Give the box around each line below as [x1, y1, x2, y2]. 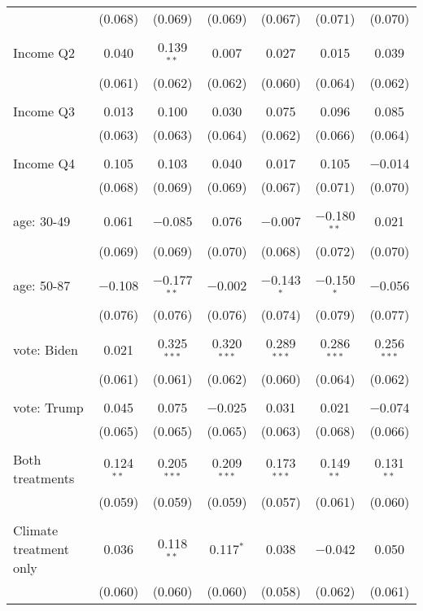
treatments [13, 469, 75, 488]
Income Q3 [13, 101, 75, 120]
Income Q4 [13, 153, 75, 172]
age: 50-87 [13, 275, 71, 295]
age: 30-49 [13, 212, 71, 231]
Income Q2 [13, 43, 75, 63]
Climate [13, 521, 59, 540]
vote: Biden [13, 339, 78, 359]
